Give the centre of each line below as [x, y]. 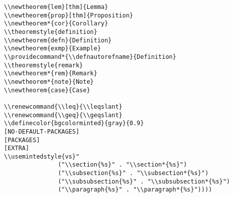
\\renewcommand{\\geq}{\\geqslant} [63, 115]
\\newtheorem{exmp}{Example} [53, 49]
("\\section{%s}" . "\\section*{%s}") [123, 165]
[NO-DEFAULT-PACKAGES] [42, 131]
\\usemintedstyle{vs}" [42, 156]
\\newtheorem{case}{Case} [47, 90]
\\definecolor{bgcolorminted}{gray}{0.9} [74, 123]
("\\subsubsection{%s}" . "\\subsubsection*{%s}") [144, 181]
